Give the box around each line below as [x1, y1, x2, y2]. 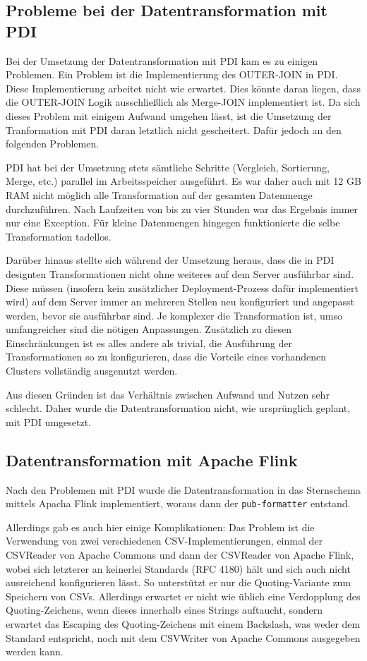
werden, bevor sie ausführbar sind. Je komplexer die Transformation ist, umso [6, 308, 342, 322]
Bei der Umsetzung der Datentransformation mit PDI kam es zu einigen [6, 53, 318, 68]
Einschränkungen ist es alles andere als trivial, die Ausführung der [6, 335, 293, 350]
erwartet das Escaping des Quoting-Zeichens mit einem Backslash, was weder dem [6, 617, 361, 631]
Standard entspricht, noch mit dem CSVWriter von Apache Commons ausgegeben [6, 630, 361, 645]
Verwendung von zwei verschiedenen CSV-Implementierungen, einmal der [6, 533, 323, 548]
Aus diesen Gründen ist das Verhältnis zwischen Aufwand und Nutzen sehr [6, 387, 330, 401]
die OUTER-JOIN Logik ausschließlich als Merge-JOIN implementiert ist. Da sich [6, 95, 361, 109]
